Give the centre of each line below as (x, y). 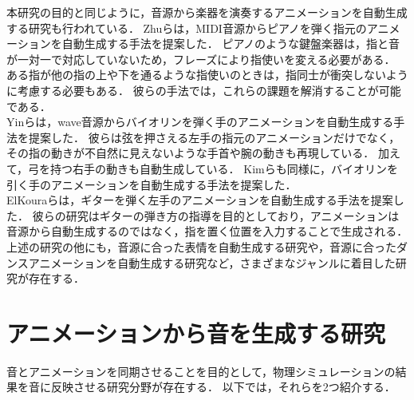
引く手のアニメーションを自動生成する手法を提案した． (152, 184)
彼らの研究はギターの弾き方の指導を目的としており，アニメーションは (216, 215)
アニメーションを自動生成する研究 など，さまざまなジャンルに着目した (212, 262)
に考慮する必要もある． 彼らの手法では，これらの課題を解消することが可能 (204, 90)
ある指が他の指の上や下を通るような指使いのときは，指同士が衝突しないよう (207, 75)
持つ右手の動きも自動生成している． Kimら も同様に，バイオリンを (225, 168)
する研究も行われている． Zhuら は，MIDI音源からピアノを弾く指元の (187, 28)
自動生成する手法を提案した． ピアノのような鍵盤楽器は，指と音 (231, 44)
